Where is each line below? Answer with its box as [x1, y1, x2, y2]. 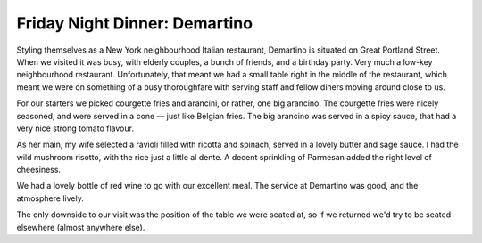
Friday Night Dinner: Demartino [16, 13, 253, 33]
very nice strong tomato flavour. [16, 123, 134, 134]
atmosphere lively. [16, 192, 84, 204]
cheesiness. [16, 165, 62, 175]
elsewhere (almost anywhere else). [16, 222, 145, 232]
